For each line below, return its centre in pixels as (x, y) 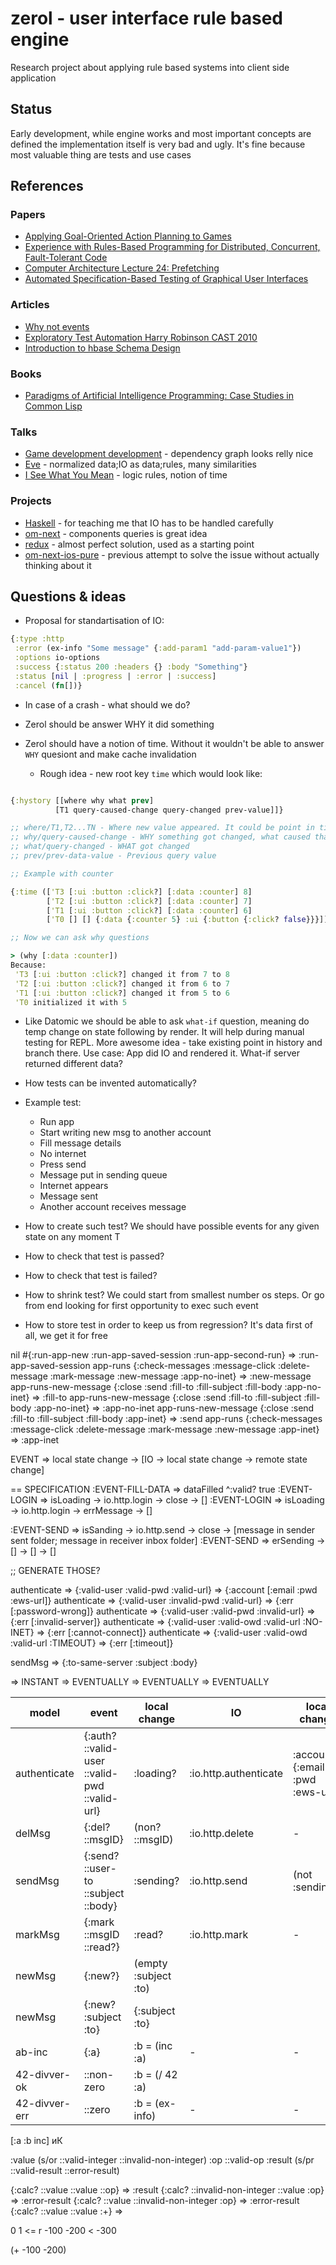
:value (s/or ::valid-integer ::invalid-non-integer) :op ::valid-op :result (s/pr (162, 2160)
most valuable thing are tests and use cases (101, 154)
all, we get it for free (66, 1336)
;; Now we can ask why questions (80, 938)
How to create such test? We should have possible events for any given (172, 1226)
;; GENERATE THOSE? (55, 1571)
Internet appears (74, 1186)
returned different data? (73, 1064)
